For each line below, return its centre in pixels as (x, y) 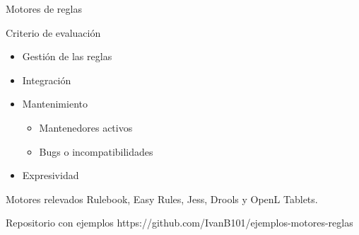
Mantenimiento (55, 104)
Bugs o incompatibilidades (96, 151)
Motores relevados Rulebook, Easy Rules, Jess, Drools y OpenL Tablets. (162, 199)
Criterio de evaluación (53, 32)
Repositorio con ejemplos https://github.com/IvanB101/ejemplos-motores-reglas (179, 223)
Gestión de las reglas (67, 56)
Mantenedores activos (86, 127)
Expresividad (51, 175)
